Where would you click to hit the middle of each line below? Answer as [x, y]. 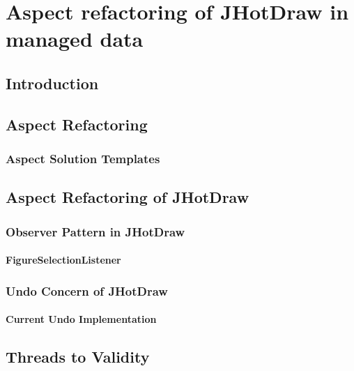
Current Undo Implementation [81, 319]
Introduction [52, 83]
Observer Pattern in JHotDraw [95, 231]
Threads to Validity [78, 357]
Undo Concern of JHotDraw [87, 290]
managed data [75, 39]
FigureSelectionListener [63, 260]
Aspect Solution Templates [83, 159]
